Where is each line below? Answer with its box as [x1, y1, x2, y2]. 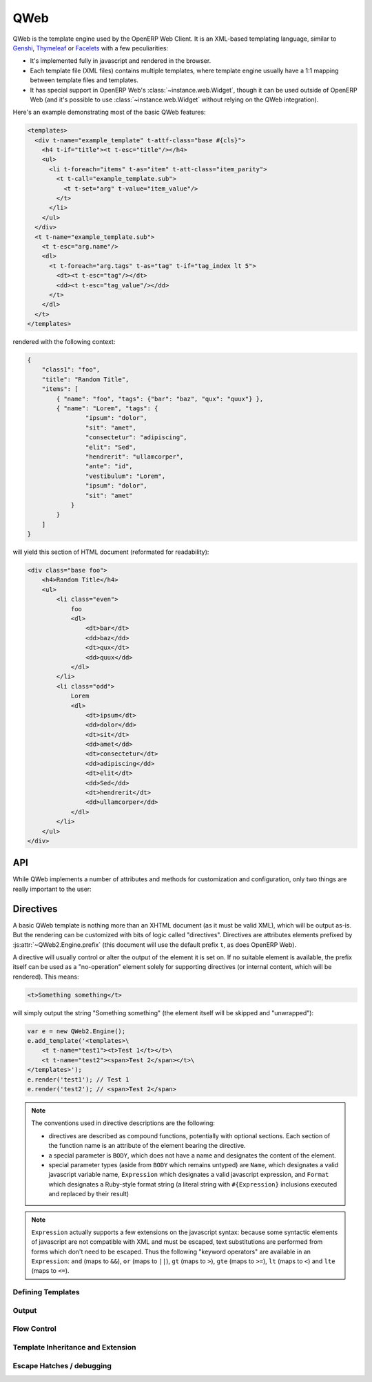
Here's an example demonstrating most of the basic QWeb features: [12, 108, 206, 117]
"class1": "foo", [41, 366, 101, 374]
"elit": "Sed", [85, 443, 137, 451]
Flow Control [12, 1324, 56, 1334]
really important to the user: [12, 885, 92, 893]
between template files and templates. [30, 76, 139, 84]
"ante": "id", [85, 463, 134, 470]
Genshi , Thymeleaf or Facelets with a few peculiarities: [12, 44, 169, 52]
